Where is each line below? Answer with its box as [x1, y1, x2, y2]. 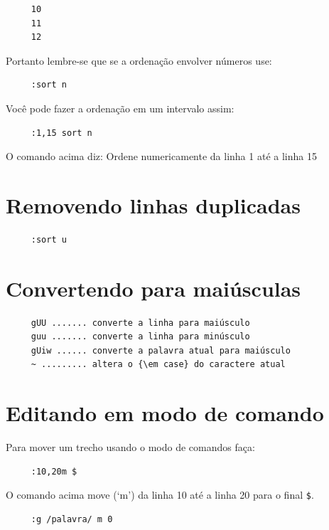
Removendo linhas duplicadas [6, 190, 301, 219]
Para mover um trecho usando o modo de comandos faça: [6, 440, 255, 455]
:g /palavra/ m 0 [31, 514, 113, 524]
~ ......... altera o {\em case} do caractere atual [31, 359, 286, 370]
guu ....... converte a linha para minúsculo [31, 332, 250, 342]
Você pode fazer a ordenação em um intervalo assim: [6, 100, 234, 115]
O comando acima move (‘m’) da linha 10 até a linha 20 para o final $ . [6, 487, 314, 502]
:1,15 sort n [31, 127, 92, 138]
